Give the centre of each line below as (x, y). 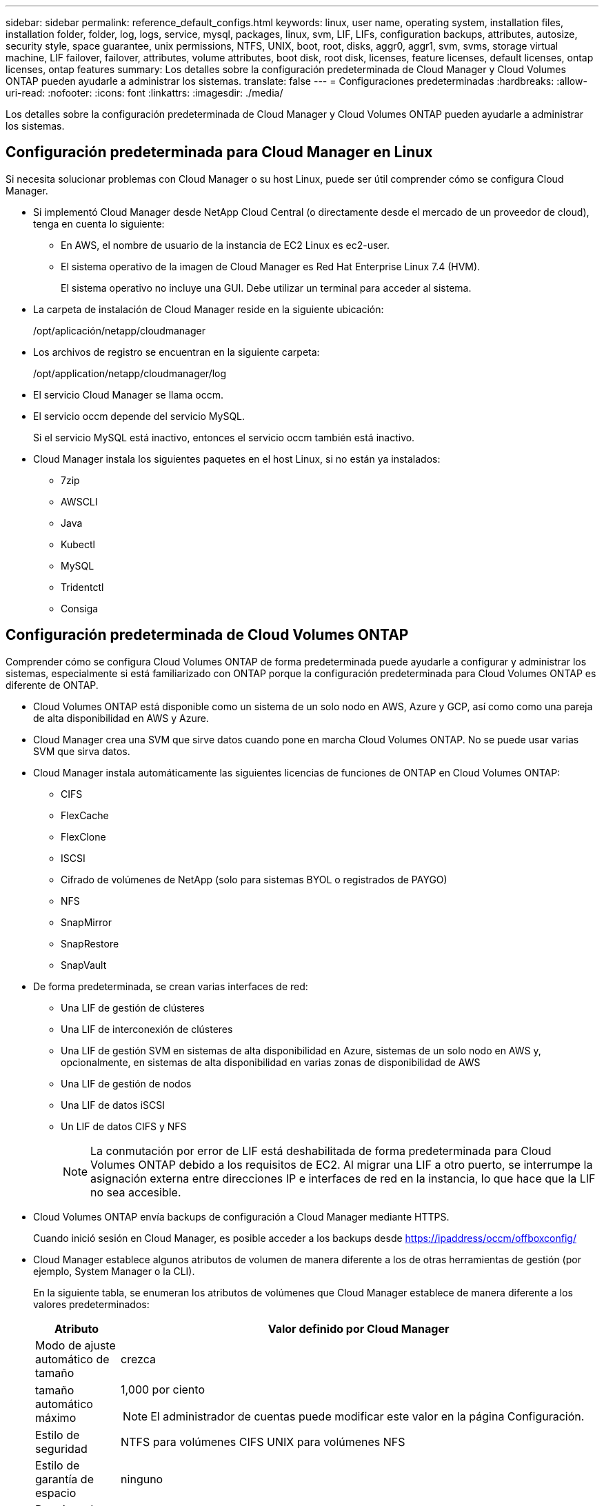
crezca (138, 1359)
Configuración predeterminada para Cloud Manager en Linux (219, 152)
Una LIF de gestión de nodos (126, 1083)
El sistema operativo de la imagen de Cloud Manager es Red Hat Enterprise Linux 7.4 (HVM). (271, 266)
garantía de (64, 1479)
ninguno (142, 1479)
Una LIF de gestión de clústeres (133, 1007)
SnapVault (84, 965)
